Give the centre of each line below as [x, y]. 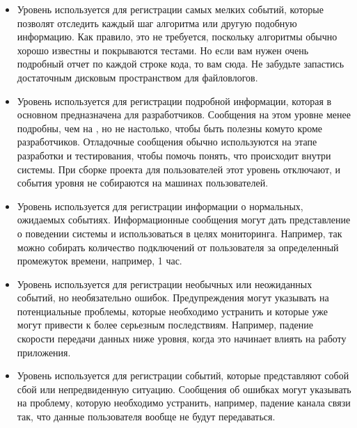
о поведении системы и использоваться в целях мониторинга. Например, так [180, 233]
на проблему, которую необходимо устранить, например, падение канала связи [184, 403]
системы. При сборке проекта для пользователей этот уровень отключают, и [179, 169]
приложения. [44, 352]
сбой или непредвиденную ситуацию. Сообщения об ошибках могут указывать [184, 389]
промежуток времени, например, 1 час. [100, 261]
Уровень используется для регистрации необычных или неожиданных [165, 284]
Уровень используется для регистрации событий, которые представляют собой [183, 375]
